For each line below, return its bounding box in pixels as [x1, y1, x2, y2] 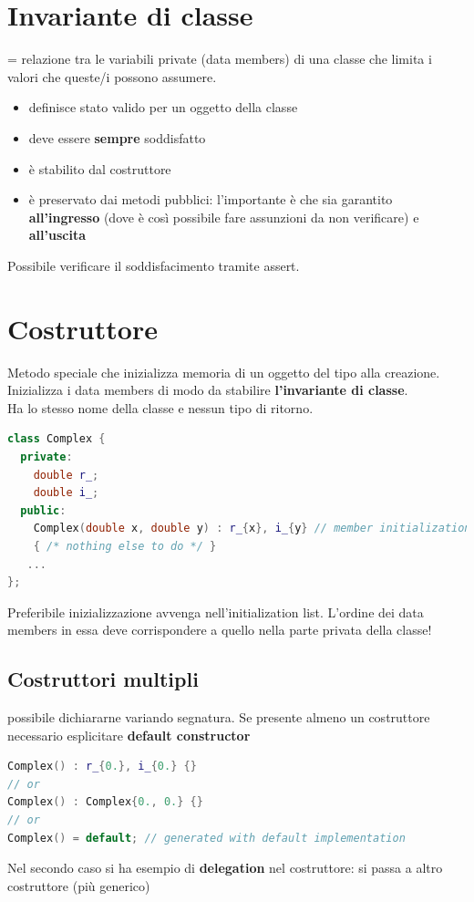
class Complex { [7, 432, 106, 446]
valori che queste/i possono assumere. [7, 67, 217, 86]
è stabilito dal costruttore [28, 159, 171, 178]
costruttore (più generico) [7, 876, 150, 895]
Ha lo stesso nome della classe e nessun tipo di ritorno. [7, 398, 314, 417]
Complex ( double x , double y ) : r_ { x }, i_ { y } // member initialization [33, 522, 471, 535]
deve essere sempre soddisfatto [28, 128, 206, 147]
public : [20, 503, 67, 517]
